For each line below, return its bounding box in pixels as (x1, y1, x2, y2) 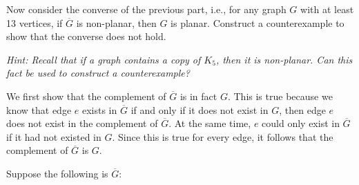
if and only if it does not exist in (130, 102, 269, 117)
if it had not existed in (6, 129, 101, 144)
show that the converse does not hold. (6, 29, 166, 43)
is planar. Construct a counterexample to (171, 15, 345, 30)
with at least (300, 2, 354, 16)
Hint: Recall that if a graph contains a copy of (6, 52, 201, 66)
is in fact (179, 88, 217, 103)
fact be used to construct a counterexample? (6, 66, 190, 80)
